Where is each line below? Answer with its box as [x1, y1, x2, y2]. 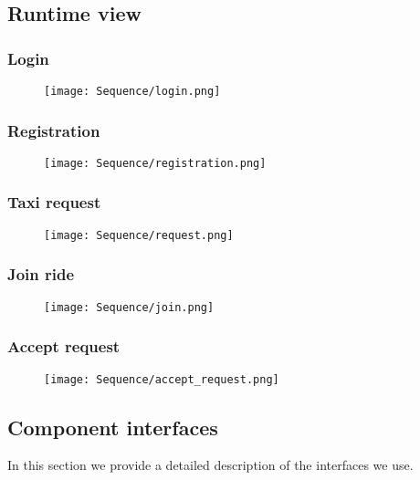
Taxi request [7, 191, 101, 214]
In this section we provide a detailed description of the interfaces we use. [7, 455, 414, 475]
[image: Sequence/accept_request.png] [44, 372, 279, 386]
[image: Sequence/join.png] [44, 300, 215, 314]
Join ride [7, 263, 75, 286]
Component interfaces [7, 412, 218, 441]
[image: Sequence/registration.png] [44, 156, 267, 170]
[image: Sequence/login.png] [44, 85, 221, 98]
